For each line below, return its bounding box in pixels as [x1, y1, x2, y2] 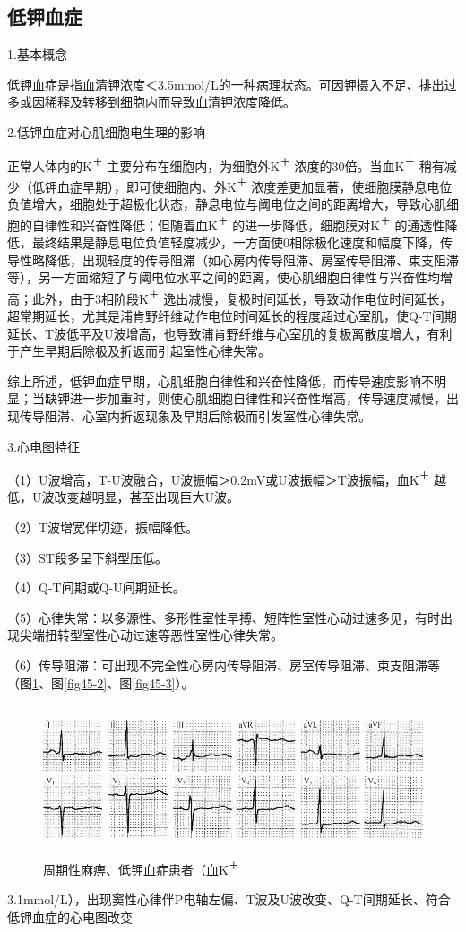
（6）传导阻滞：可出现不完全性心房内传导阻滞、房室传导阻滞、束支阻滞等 [7, 655, 440, 674]
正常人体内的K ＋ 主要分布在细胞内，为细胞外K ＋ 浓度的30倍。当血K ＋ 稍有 [7, 153, 444, 175]
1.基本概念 [7, 45, 67, 64]
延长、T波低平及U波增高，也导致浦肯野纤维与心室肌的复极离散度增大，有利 [7, 324, 453, 342]
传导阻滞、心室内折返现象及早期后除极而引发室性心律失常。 [19, 406, 371, 425]
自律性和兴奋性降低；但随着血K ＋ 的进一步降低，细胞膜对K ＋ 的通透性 [31, 212, 445, 234]
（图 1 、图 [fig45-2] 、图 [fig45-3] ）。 [7, 673, 194, 692]
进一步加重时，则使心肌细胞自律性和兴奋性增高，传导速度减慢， [69, 389, 446, 408]
